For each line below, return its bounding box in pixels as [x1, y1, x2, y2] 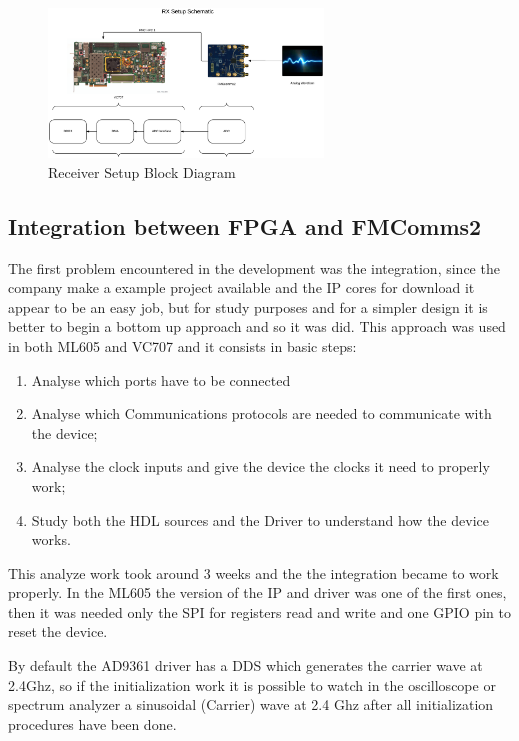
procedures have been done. [8, 713, 177, 734]
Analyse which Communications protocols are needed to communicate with [31, 403, 492, 424]
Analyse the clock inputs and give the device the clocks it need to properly [31, 456, 490, 477]
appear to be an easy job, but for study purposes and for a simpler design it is [8, 296, 488, 317]
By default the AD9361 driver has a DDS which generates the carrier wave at [8, 655, 483, 676]
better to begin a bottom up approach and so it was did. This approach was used [8, 316, 506, 337]
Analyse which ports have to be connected [31, 369, 291, 390]
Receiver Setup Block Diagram [48, 161, 236, 182]
